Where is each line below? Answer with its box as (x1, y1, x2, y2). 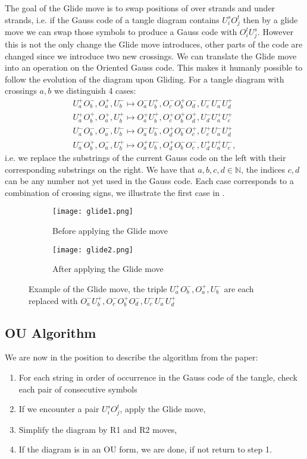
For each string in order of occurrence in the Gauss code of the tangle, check (18, 371, 297, 383)
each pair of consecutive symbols (18, 382, 137, 395)
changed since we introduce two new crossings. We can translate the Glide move (5, 49, 297, 62)
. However (257, 26, 294, 38)
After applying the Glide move (52, 262, 164, 275)
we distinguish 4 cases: (54, 84, 136, 97)
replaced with (29, 294, 78, 306)
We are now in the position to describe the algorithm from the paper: (5, 351, 258, 363)
